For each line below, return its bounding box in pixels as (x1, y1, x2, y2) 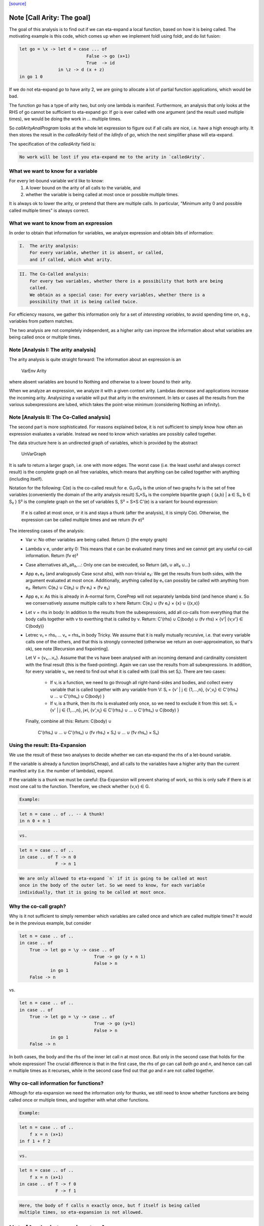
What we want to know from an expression (9, 220, 112, 227)
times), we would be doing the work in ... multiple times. (9, 116, 122, 122)
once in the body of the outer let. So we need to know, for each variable (19, 883, 205, 888)
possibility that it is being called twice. (29, 299, 138, 304)
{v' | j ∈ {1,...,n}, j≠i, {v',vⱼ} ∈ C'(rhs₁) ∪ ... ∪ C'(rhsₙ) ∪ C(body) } (50, 707, 179, 713)
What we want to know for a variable (9, 167, 98, 174)
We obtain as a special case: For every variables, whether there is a (29, 292, 205, 298)
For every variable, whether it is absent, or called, (29, 250, 164, 255)
